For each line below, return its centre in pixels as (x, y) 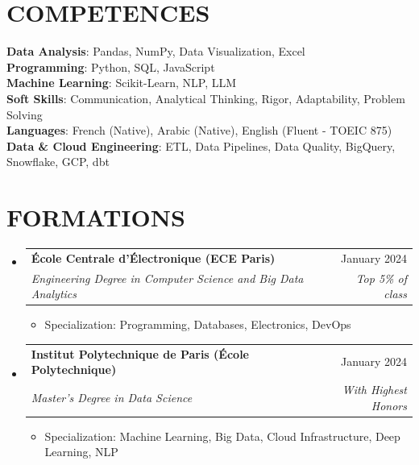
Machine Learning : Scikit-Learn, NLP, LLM (122, 83)
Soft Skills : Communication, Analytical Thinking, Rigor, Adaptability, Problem (206, 98)
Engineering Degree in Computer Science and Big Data (167, 278)
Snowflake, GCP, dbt (58, 162)
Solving (25, 114)
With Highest (374, 390)
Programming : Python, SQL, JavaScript (111, 66)
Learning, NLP (81, 452)
